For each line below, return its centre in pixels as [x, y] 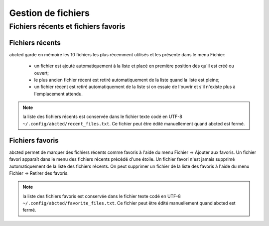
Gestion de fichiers [49, 13]
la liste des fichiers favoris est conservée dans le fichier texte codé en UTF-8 [102, 196]
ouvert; [42, 73]
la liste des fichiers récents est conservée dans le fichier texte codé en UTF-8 [103, 116]
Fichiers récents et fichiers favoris [67, 26]
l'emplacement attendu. [59, 94]
